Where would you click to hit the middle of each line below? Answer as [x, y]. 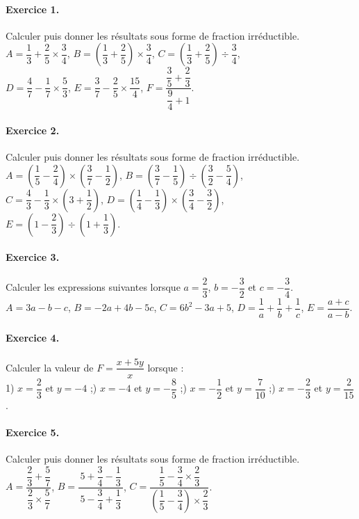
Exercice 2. [33, 130]
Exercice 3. [33, 257]
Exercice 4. [33, 338]
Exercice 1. [33, 9]
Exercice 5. [33, 432]
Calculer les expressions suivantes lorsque [93, 287]
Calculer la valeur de [50, 367]
